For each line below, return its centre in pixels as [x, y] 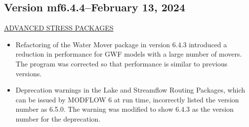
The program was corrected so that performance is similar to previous [122, 63]
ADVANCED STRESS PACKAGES [59, 28]
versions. [29, 73]
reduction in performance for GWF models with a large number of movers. [129, 54]
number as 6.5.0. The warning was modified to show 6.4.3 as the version [124, 109]
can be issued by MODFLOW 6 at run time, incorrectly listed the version [127, 99]
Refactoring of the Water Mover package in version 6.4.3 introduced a [121, 44]
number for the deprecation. [58, 118]
